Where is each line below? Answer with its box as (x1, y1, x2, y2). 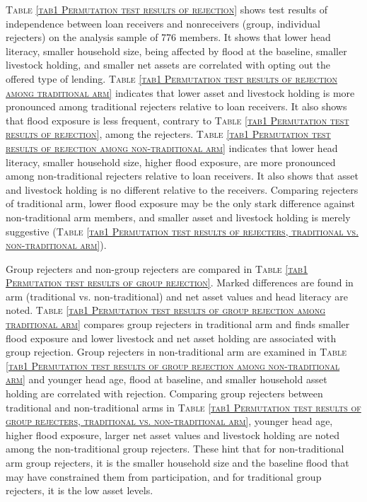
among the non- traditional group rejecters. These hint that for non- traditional (6, 441, 344, 456)
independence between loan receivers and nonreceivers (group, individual (6, 16, 320, 30)
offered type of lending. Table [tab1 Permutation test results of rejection (6, 71, 338, 86)
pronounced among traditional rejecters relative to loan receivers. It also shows (6, 99, 347, 114)
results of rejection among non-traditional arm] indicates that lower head (6, 140, 338, 155)
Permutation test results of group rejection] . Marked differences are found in (6, 275, 354, 290)
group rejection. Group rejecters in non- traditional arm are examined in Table (6, 344, 347, 359)
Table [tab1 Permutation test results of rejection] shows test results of (6, 2, 327, 16)
